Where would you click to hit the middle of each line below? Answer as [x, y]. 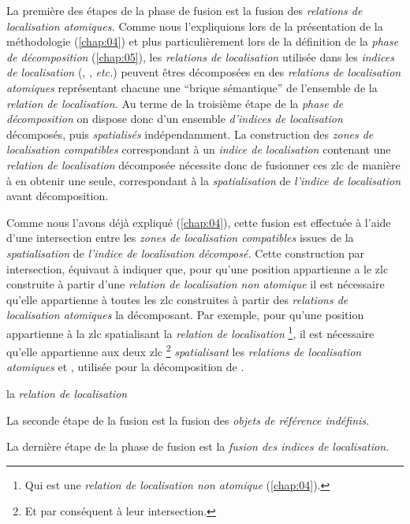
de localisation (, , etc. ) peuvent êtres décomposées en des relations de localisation [204, 72]
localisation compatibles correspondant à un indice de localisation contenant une [199, 149]
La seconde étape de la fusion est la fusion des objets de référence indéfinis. [188, 420]
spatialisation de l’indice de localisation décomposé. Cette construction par [185, 253]
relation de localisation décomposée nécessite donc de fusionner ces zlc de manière [203, 164]
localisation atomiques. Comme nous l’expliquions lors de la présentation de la [195, 26]
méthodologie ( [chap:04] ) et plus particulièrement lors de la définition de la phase [203, 41]
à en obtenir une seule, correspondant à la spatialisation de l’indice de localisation [204, 180]
